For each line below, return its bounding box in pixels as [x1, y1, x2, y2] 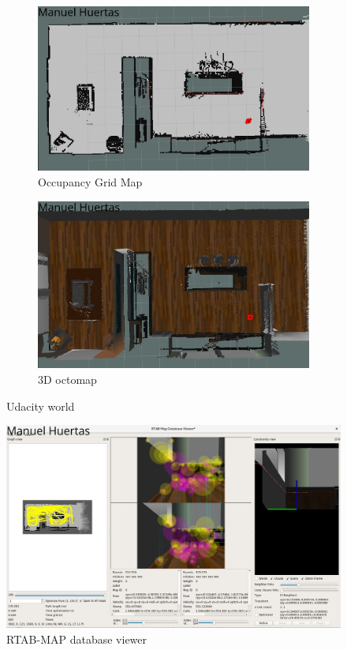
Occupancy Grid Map [38, 173, 143, 190]
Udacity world [6, 397, 75, 414]
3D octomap [38, 370, 97, 387]
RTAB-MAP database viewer [6, 630, 147, 647]
